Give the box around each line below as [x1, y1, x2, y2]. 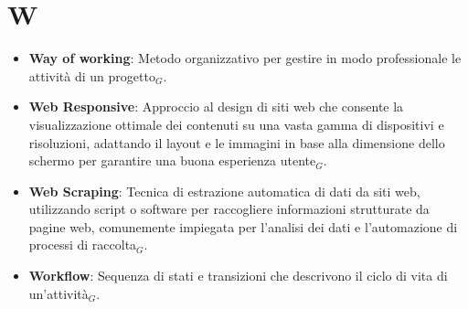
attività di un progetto [28, 66, 155, 85]
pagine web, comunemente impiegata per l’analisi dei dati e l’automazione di [28, 217, 458, 236]
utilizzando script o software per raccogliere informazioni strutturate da [28, 199, 430, 218]
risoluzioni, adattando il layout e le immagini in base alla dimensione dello [28, 133, 445, 152]
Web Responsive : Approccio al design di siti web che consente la [28, 97, 404, 116]
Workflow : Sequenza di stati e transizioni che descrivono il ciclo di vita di [28, 266, 448, 285]
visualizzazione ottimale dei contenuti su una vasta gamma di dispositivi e [28, 114, 444, 133]
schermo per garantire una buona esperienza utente [28, 151, 316, 170]
